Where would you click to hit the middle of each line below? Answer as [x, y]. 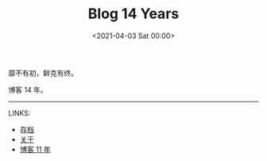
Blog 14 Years [133, 14]
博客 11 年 [35, 149]
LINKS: [19, 113]
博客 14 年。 [28, 90]
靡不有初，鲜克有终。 [43, 73]
